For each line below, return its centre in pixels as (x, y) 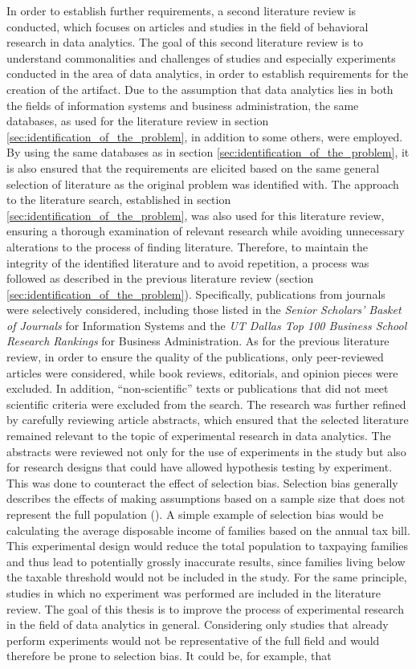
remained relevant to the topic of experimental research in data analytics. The (199, 436)
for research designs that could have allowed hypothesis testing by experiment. (200, 467)
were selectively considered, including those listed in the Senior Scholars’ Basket (204, 310)
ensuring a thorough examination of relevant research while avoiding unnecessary (206, 231)
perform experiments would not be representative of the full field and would (193, 640)
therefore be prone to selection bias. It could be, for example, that (169, 656)
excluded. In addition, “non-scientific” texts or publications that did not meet (198, 388)
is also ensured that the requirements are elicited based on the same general (193, 167)
